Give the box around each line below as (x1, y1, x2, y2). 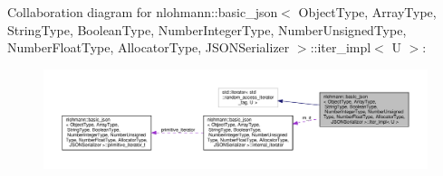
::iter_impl (310, 38, 371, 57)
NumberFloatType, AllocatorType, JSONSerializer (7, 38, 290, 57)
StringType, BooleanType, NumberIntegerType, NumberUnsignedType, (7, 20, 407, 39)
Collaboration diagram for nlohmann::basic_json (7, 3, 278, 21)
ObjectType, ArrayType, (298, 3, 437, 21)
